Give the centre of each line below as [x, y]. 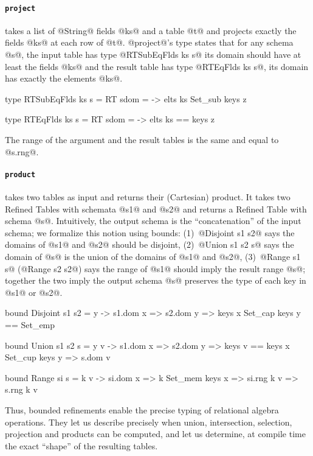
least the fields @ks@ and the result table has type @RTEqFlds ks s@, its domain [157, 66]
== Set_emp [30, 324]
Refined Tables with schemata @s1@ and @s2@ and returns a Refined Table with [156, 209]
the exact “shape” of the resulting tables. [81, 445]
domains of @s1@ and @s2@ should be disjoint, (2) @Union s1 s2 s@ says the [150, 244]
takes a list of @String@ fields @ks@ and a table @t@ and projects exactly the [151, 30]
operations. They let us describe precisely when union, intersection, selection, [149, 422]
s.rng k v [21, 389]
